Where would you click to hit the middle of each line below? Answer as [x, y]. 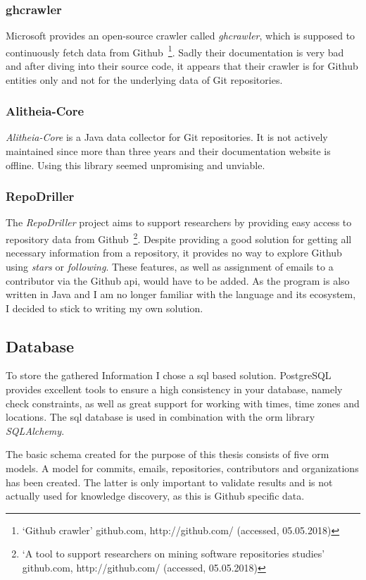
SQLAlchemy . [35, 430]
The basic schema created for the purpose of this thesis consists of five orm [168, 454]
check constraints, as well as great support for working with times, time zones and [183, 403]
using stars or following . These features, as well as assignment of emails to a [170, 266]
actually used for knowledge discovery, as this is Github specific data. [155, 496]
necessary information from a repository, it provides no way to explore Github [174, 253]
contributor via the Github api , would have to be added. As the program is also [178, 280]
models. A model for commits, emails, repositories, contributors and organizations [182, 468]
